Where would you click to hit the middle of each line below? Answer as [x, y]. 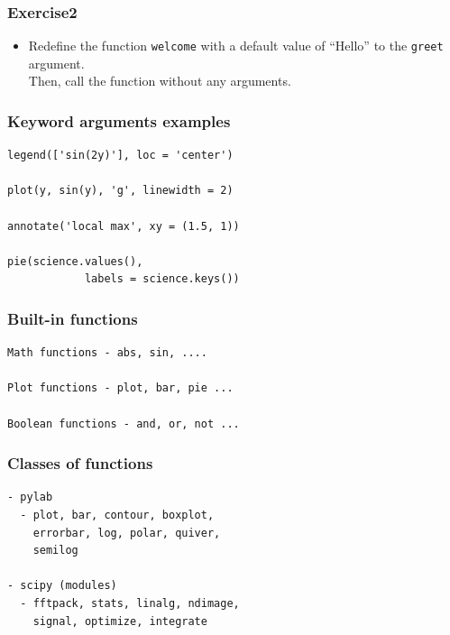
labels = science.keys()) [162, 279]
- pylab [30, 497]
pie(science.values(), [75, 261]
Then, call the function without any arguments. [160, 81]
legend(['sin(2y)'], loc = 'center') [120, 156]
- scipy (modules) [62, 586]
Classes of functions [80, 463]
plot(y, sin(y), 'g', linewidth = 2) [120, 191]
